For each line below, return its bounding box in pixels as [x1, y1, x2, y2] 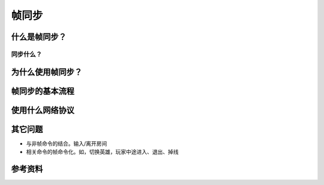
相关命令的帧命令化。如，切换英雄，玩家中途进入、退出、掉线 [26, 148, 179, 156]
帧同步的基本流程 [11, 86, 74, 96]
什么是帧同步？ [11, 32, 67, 42]
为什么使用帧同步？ [11, 66, 82, 77]
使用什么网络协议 [11, 105, 74, 115]
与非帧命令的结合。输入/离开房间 [26, 139, 107, 147]
